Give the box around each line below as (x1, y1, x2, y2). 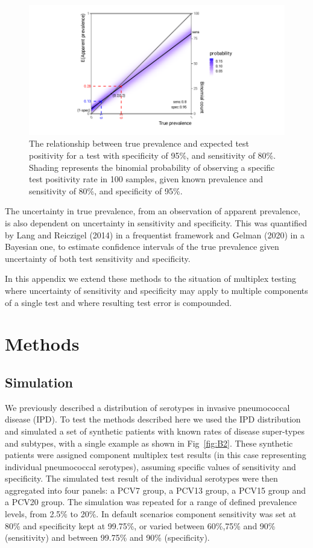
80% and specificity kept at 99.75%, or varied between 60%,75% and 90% (5, 519, 276, 532)
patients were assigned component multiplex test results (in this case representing (5, 448, 306, 461)
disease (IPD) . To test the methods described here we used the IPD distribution (5, 413, 301, 425)
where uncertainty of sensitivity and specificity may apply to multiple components (5, 284, 308, 296)
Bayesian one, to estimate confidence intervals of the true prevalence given (5, 240, 279, 253)
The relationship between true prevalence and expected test (29, 137, 250, 150)
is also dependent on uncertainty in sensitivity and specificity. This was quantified (5, 216, 308, 229)
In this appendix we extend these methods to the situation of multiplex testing (5, 272, 296, 285)
